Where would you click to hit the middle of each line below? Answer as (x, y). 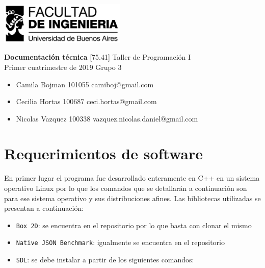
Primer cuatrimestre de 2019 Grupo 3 (63, 67)
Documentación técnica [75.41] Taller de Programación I (98, 57)
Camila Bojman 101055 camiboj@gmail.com (85, 84)
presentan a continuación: (44, 208)
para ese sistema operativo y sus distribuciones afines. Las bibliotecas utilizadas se (132, 198)
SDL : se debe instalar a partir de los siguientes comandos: (105, 260)
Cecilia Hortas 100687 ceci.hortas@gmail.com (86, 101)
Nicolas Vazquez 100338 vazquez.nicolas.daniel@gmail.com (107, 118)
